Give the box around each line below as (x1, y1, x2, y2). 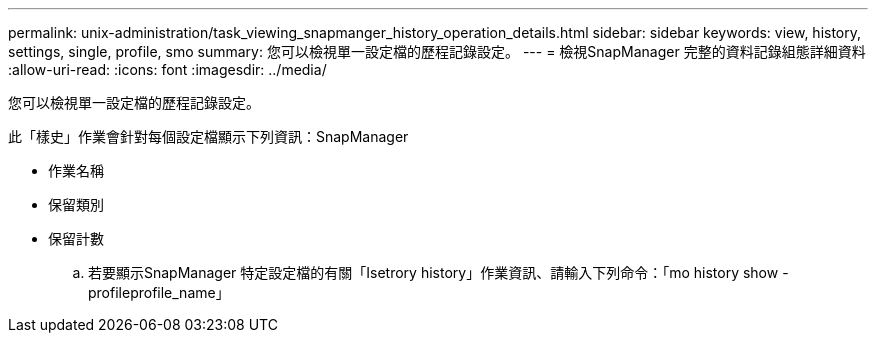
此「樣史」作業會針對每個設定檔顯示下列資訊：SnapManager (8, 128, 409, 145)
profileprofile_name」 (88, 284, 230, 301)
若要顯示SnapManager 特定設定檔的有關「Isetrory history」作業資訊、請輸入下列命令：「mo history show (88, 264, 779, 281)
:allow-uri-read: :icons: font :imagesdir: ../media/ (8, 61, 327, 78)
